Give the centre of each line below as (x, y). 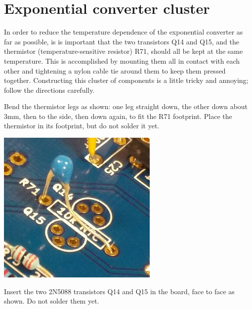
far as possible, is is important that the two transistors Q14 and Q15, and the (122, 41)
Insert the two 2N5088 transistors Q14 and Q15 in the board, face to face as (119, 291)
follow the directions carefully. (49, 90)
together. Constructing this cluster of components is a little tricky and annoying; (126, 80)
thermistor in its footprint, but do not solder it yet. (82, 126)
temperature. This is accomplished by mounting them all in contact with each (122, 60)
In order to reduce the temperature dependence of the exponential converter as (124, 32)
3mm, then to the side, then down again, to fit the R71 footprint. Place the (118, 116)
